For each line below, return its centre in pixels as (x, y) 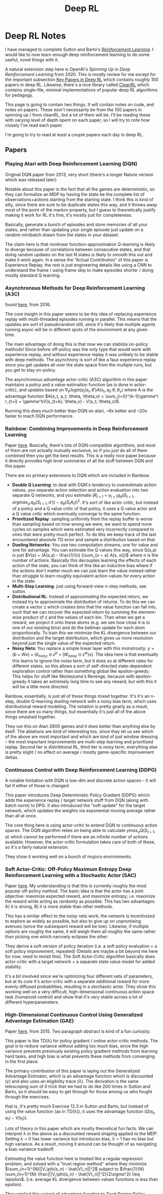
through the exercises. (27, 1097)
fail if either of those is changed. (37, 786)
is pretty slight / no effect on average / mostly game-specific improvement (80, 752)
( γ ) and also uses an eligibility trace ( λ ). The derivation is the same (72, 1081)
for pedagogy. (19, 95)
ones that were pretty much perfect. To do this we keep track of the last (84, 534)
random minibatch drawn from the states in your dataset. (62, 235)
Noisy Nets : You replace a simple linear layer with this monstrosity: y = (83, 648)
